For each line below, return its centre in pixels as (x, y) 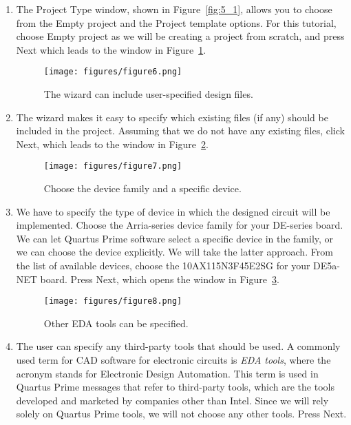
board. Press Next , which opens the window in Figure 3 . (160, 279)
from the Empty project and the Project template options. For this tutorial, (176, 22)
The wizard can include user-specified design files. (148, 94)
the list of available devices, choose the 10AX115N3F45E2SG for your (163, 266)
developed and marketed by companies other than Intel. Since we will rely (172, 400)
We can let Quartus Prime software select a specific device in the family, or (175, 238)
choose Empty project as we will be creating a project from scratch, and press (180, 36)
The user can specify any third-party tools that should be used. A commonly (178, 346)
